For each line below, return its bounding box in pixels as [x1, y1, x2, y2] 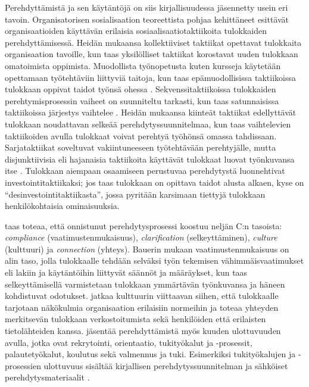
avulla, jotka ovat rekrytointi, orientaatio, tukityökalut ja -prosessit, [5, 336, 252, 348]
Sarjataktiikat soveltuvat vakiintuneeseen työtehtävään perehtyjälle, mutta [5, 141, 276, 154]
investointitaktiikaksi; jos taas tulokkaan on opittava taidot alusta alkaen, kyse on [5, 176, 304, 188]
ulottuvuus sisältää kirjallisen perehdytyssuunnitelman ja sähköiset [43, 359, 288, 372]
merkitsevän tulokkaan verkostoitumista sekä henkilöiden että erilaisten [5, 313, 266, 325]
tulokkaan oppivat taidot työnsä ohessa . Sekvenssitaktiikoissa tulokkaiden [5, 83, 276, 95]
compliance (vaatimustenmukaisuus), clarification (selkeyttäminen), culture [5, 231, 277, 244]
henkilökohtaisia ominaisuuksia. [5, 199, 120, 212]
